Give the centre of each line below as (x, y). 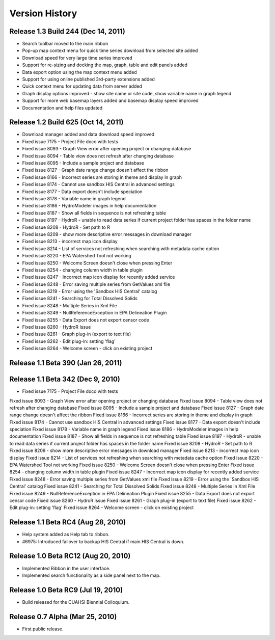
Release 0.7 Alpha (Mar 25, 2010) (63, 617)
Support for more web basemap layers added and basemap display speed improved (110, 101)
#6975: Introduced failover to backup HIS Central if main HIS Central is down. (103, 541)
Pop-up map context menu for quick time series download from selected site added (110, 50)
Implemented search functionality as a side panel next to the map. (91, 575)
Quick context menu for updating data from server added (82, 86)
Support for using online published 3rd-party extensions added (88, 79)
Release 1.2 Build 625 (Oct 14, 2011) (67, 122)
